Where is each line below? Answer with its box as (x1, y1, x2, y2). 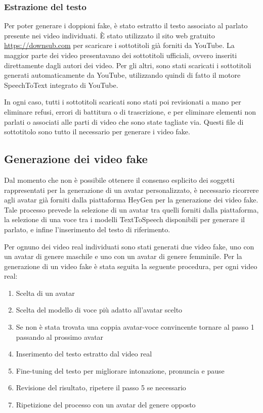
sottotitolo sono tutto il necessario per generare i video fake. (4, 126, 190, 137)
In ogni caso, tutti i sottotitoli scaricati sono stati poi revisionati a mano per (4, 96, 241, 107)
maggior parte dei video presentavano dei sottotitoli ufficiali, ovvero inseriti (4, 50, 237, 60)
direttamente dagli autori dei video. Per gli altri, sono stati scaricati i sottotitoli (4, 60, 251, 70)
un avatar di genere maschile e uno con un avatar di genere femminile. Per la (4, 251, 242, 262)
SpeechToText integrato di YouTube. (4, 79, 118, 90)
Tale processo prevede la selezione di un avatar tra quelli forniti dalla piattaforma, (4, 204, 259, 215)
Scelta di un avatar (16, 287, 75, 298)
